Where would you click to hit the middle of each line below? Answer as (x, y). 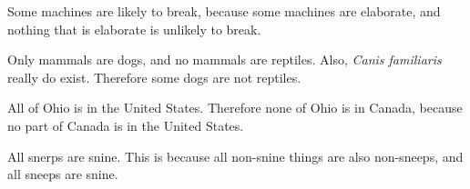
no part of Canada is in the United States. (126, 125)
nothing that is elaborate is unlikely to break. (134, 29)
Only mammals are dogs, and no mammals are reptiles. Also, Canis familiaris (225, 60)
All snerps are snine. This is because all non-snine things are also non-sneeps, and (235, 156)
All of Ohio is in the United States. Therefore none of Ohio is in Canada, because (235, 108)
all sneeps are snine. (63, 174)
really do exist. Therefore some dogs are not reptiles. (154, 77)
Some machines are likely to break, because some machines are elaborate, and (224, 11)
